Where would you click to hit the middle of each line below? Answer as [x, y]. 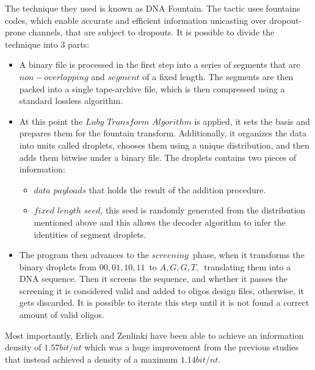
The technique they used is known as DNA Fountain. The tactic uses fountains [153, 8]
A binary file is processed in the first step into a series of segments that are [160, 65]
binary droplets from [58, 266]
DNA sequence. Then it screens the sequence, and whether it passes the [153, 279]
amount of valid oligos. [62, 315]
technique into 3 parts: [47, 44]
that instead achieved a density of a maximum [92, 359]
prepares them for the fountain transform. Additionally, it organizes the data [163, 133]
